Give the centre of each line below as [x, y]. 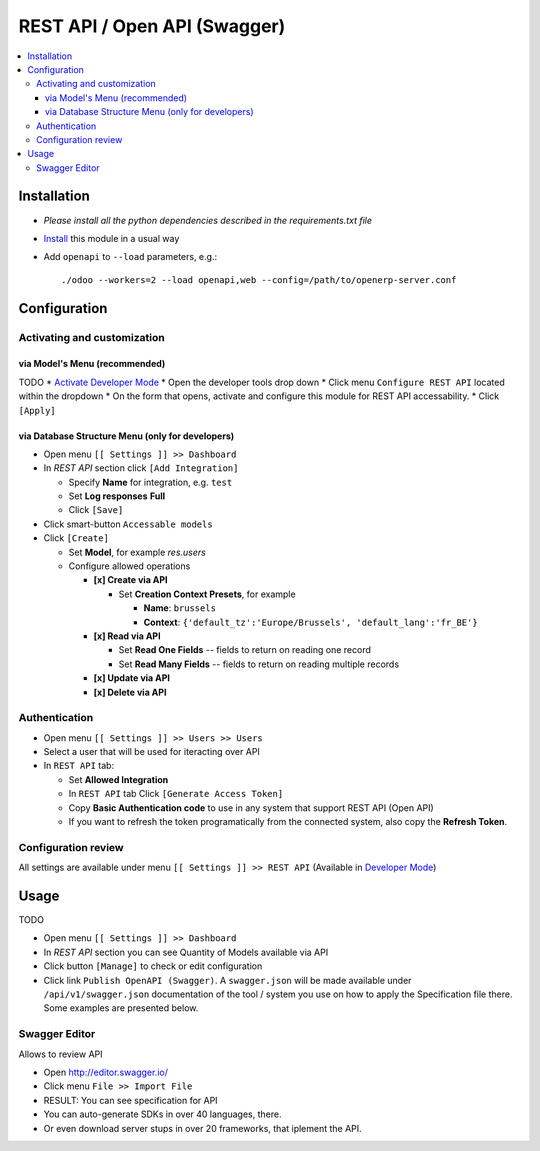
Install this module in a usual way [111, 238]
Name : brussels [180, 608]
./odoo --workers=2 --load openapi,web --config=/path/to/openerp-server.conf [259, 279]
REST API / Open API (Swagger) [152, 26]
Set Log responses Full [117, 496]
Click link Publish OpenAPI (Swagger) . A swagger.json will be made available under [227, 980]
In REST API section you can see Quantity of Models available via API [186, 952]
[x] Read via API [127, 636]
